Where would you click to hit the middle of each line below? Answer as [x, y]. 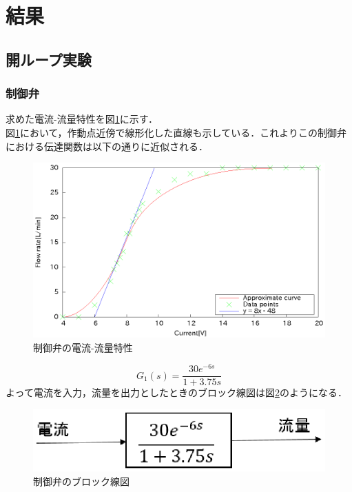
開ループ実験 [49, 59]
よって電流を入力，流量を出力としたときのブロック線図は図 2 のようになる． [176, 392]
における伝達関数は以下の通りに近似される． [107, 146]
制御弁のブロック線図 [81, 481]
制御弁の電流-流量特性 [83, 347]
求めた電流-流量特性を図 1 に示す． [82, 119]
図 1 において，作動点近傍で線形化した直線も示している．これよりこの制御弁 [176, 132]
